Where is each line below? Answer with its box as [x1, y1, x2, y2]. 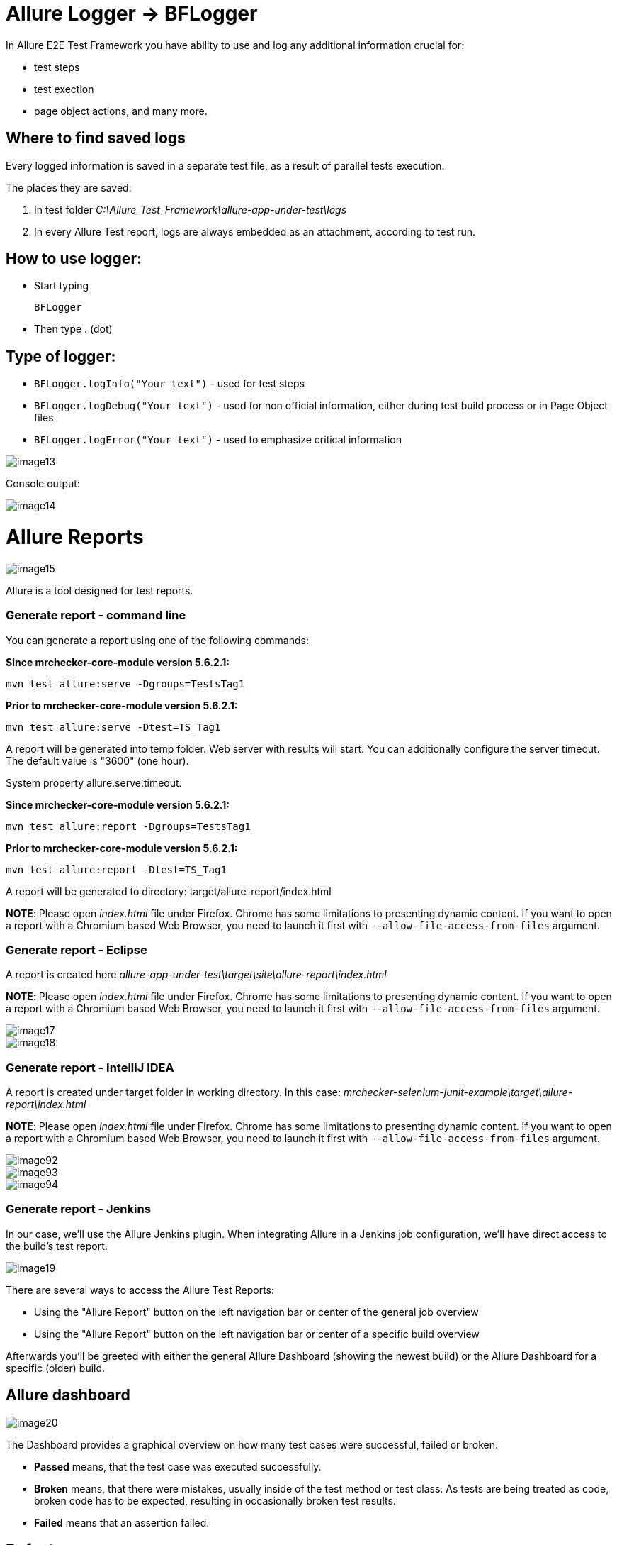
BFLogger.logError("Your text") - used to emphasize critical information [34, 433, 402, 446]
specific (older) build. [6, 1361, 106, 1374]
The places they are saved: [6, 181, 132, 194]
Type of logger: [6, 347, 116, 365]
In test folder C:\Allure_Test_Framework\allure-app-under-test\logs [34, 203, 347, 216]
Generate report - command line [6, 608, 186, 623]
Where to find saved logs [6, 129, 186, 148]
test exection [34, 82, 94, 95]
